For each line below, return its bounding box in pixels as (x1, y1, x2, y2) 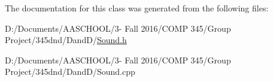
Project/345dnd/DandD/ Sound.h (5, 34, 127, 46)
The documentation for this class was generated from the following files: (5, 2, 269, 14)
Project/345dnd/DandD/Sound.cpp (5, 65, 135, 78)
